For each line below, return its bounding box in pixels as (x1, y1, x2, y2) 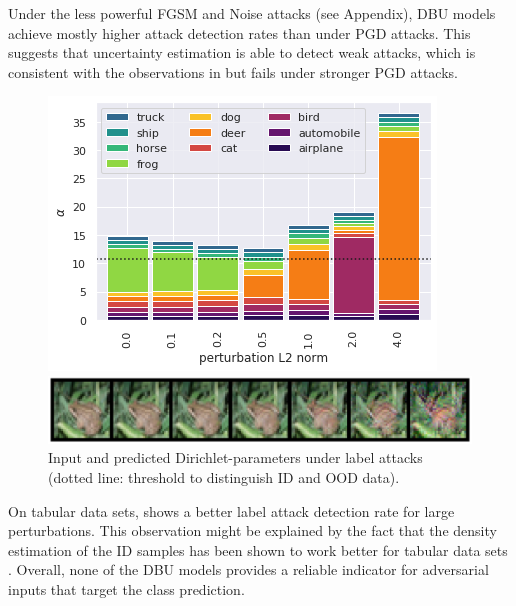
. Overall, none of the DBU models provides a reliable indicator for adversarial (8, 559, 489, 580)
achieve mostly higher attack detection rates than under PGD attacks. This (8, 22, 471, 43)
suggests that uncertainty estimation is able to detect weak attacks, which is (8, 42, 476, 63)
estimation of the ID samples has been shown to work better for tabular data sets (8, 539, 508, 560)
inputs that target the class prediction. (8, 579, 245, 600)
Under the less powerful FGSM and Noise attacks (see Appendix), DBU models (8, 3, 496, 23)
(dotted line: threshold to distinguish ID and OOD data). (48, 467, 400, 488)
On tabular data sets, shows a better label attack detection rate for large (8, 500, 455, 521)
